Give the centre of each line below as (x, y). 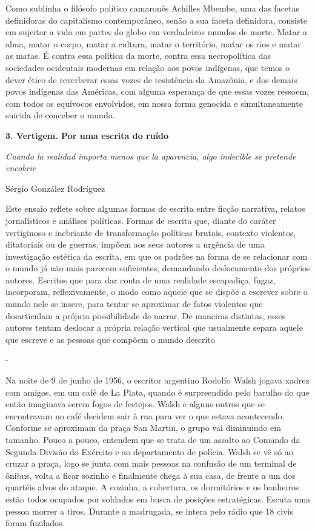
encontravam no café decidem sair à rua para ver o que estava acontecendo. (145, 415)
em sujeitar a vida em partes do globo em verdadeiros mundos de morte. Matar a (156, 32)
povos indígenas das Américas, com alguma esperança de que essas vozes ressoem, (157, 91)
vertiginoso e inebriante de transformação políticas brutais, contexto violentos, (151, 232)
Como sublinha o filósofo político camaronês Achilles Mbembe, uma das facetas (153, 8)
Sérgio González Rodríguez (55, 188)
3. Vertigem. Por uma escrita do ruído (87, 135)
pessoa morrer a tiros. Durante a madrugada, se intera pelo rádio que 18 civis (149, 511)
